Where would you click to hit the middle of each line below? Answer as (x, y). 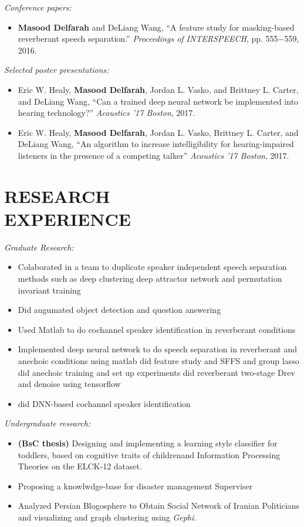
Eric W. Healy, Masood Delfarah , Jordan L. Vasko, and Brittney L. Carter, (158, 89)
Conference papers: (38, 7)
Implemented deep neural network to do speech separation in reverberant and (158, 349)
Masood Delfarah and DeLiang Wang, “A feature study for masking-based (156, 27)
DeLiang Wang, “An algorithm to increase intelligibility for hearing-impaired (156, 144)
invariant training (49, 290)
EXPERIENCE (67, 219)
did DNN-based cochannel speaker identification (104, 403)
